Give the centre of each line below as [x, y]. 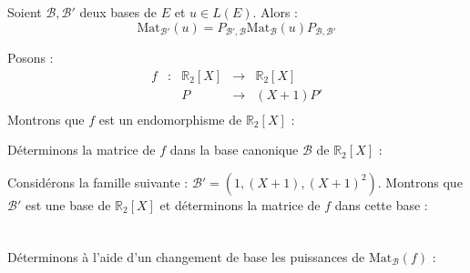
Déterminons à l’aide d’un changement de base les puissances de [186, 256]
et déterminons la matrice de [240, 204]
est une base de [68, 204]
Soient [25, 12]
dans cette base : [381, 204]
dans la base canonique [234, 150]
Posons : [31, 58]
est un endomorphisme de [170, 119]
